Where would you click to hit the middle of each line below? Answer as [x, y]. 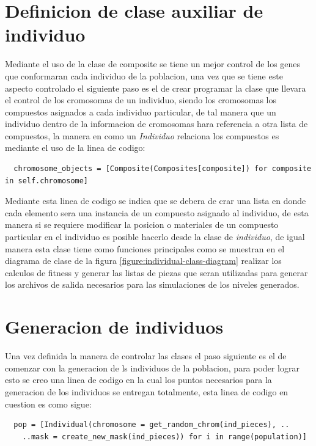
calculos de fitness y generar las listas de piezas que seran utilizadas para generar [156, 272]
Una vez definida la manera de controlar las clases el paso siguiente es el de [146, 356]
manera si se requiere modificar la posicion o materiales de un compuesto [142, 225]
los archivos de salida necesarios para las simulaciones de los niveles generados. [152, 284]
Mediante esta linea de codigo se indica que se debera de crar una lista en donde [156, 201]
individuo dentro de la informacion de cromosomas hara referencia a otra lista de [156, 124]
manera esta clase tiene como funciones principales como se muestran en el [145, 248]
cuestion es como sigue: [48, 404]
